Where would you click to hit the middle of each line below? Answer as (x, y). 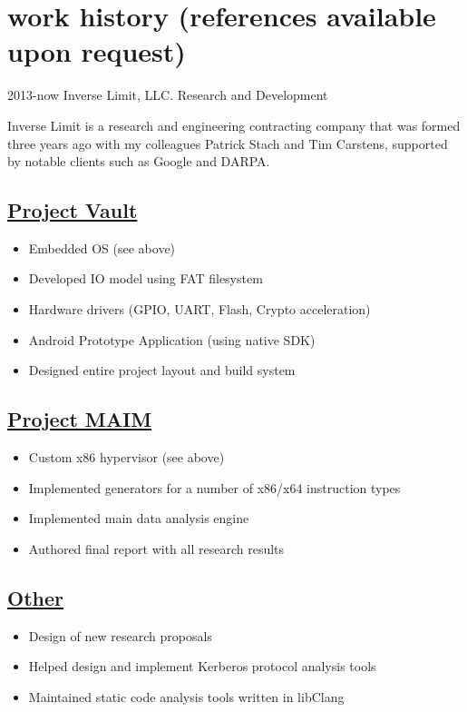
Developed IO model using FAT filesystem (146, 278)
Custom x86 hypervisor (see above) (126, 457)
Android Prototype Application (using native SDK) (172, 339)
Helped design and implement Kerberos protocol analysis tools (202, 666)
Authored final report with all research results (156, 548)
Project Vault (73, 210)
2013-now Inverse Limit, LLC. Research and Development (168, 95)
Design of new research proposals (120, 635)
